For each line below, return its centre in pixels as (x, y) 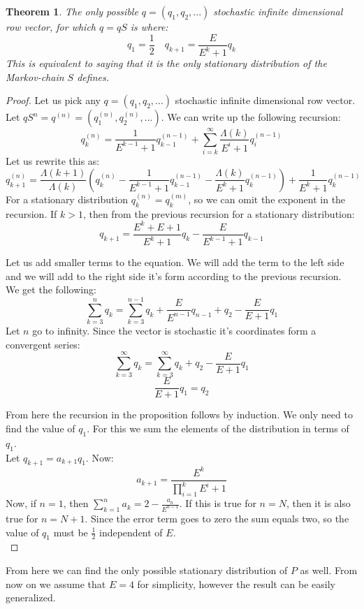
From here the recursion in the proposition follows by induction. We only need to (179, 414)
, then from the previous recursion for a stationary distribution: (219, 213)
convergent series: (43, 344)
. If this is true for (218, 503)
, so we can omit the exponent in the (267, 199)
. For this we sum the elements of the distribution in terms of (218, 428)
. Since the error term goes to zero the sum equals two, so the (217, 519)
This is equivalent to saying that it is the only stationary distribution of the (166, 63)
